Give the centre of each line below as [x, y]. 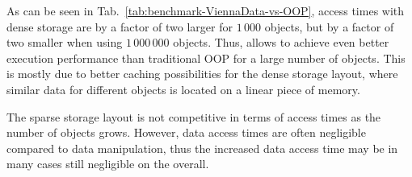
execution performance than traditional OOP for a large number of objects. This [206, 58]
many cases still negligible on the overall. [108, 164]
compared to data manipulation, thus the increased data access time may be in [202, 148]
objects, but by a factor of [329, 26]
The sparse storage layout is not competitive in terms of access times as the [194, 116]
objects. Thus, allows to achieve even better [281, 42]
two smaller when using [65, 42]
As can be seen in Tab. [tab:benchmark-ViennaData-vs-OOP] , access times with [206, 10]
